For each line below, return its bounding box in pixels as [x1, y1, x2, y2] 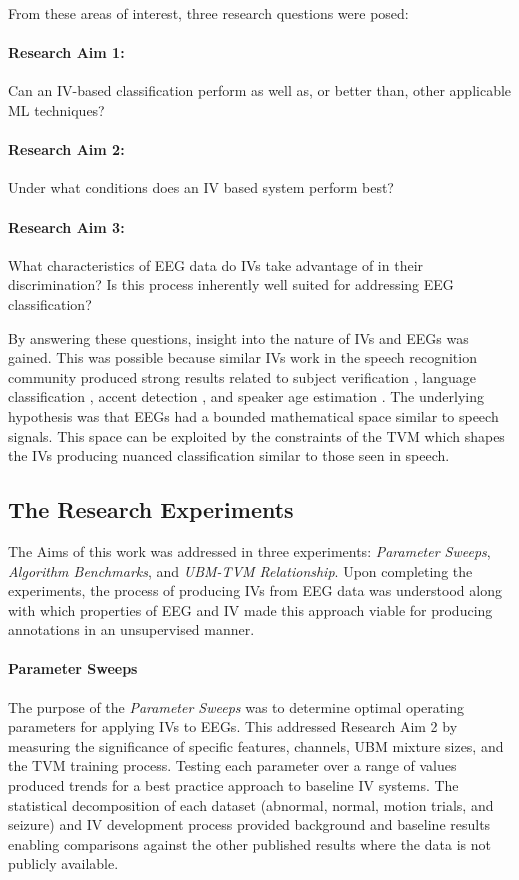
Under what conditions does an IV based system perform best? [8, 177, 394, 198]
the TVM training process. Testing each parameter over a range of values [8, 755, 457, 776]
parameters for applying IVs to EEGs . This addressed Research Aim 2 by [8, 716, 458, 737]
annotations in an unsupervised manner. [8, 619, 255, 640]
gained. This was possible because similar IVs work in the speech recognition [8, 347, 477, 368]
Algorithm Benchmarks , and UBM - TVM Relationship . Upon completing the [8, 560, 473, 581]
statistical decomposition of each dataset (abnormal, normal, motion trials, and [8, 794, 494, 815]
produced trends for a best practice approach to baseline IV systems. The [8, 775, 459, 796]
